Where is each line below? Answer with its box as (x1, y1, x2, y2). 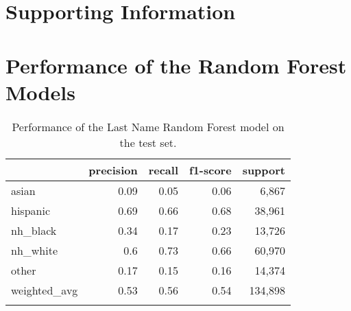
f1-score (189, 161, 232, 178)
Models (5, 78, 75, 106)
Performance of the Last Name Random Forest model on (12, 118, 285, 135)
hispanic (11, 202, 50, 218)
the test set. (119, 134, 177, 150)
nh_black (11, 222, 57, 238)
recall (148, 161, 179, 178)
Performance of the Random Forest (5, 51, 347, 79)
